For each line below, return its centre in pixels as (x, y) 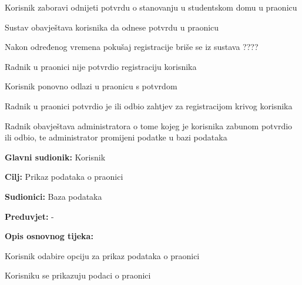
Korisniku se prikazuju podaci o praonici (78, 275)
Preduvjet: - (29, 216)
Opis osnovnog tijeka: (49, 236)
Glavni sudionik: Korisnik (55, 157)
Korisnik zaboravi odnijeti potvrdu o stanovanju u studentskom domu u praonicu (151, 7)
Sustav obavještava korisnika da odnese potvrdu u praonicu (112, 27)
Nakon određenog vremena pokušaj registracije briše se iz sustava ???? (132, 47)
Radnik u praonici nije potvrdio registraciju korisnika (101, 66)
